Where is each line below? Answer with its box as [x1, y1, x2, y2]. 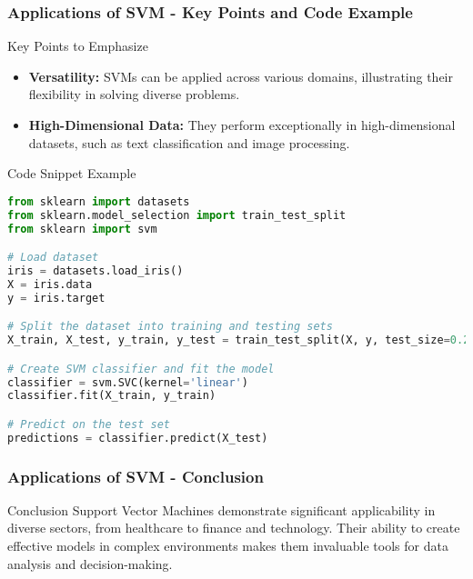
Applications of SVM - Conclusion [7, 464, 264, 487]
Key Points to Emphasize [7, 36, 148, 55]
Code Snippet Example [7, 164, 136, 183]
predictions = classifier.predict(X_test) [7, 431, 268, 444]
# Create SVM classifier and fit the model [7, 362, 275, 375]
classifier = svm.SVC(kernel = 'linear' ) [7, 375, 248, 389]
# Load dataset [7, 251, 99, 265]
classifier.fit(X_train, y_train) [7, 389, 216, 403]
